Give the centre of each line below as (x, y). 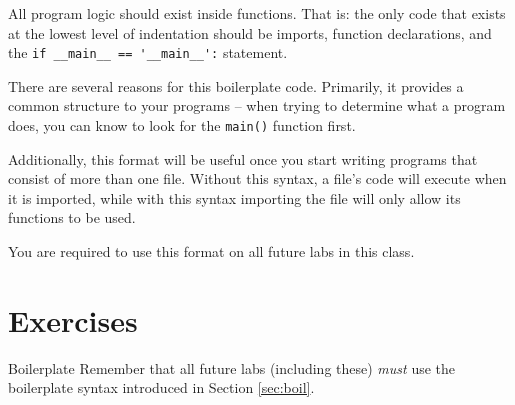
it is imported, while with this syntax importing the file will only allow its (234, 197)
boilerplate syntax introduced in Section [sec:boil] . (161, 387)
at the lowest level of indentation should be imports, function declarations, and (250, 32)
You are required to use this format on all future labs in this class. (211, 251)
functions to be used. (72, 217)
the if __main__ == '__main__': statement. (148, 52)
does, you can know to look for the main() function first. (182, 125)
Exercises (73, 319)
